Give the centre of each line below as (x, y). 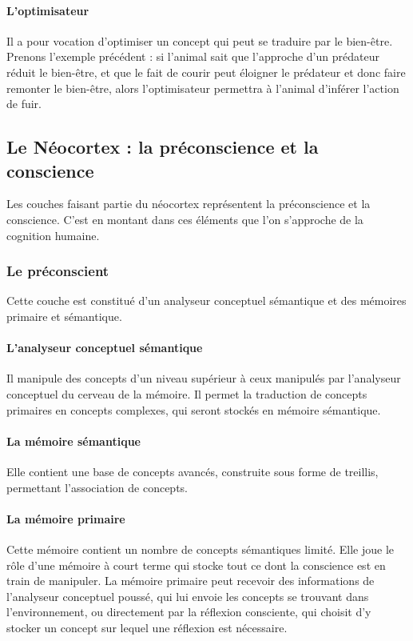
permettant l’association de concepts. (97, 487)
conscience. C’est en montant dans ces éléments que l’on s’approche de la (185, 219)
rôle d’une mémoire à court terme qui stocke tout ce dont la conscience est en (196, 565)
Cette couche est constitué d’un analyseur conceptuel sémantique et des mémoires (206, 300)
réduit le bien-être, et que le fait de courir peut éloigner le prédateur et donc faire (206, 72)
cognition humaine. (53, 235)
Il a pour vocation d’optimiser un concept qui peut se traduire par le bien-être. (200, 40)
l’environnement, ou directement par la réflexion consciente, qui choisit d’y (189, 612)
